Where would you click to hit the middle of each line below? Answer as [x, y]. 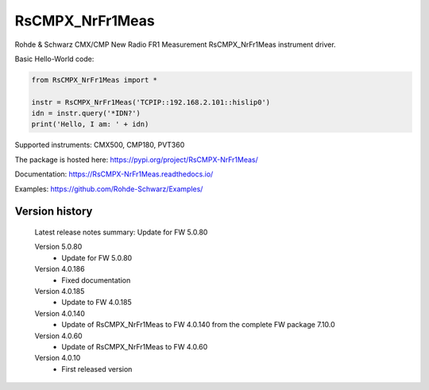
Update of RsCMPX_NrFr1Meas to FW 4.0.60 [135, 346]
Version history [54, 212]
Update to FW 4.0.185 [97, 303]
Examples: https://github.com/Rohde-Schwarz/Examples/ [109, 189]
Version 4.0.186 [60, 269]
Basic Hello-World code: [54, 59]
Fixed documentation [96, 280]
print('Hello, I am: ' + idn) [90, 124]
